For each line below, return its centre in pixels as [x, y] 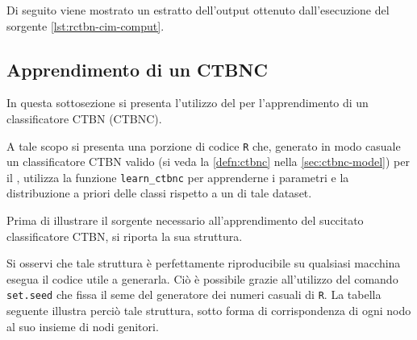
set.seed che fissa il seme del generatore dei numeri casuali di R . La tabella [194, 294]
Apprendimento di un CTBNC [137, 69]
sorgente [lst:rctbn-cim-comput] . [85, 25]
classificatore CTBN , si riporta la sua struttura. [125, 236]
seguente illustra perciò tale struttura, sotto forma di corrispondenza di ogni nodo [209, 311]
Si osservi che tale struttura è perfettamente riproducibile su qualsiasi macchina [204, 263]
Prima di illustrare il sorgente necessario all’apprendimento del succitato [185, 220]
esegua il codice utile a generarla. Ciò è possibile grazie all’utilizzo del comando [202, 278]
